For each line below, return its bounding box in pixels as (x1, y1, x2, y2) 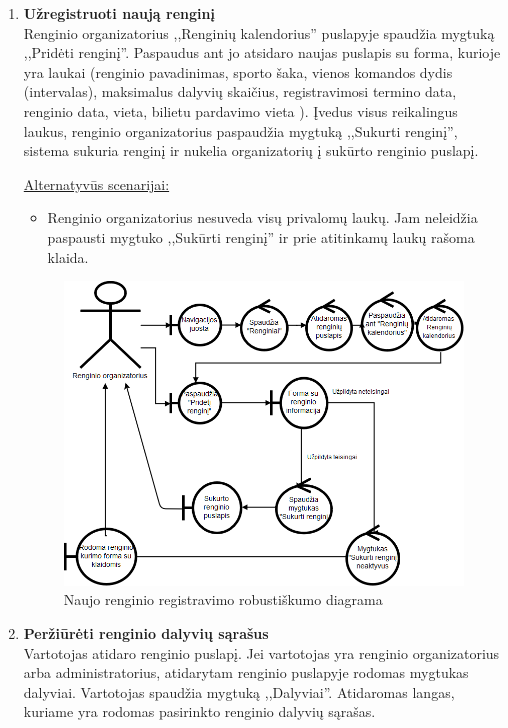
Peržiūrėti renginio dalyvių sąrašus (23, 622, 269, 643)
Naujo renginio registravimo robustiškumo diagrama (63, 589, 383, 610)
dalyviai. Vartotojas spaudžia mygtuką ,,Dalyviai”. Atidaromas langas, (23, 681, 455, 702)
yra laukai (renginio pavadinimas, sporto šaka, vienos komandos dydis (23, 61, 453, 82)
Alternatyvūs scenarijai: (23, 173, 170, 194)
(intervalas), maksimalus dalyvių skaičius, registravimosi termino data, (23, 81, 457, 102)
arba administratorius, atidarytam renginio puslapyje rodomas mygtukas (23, 662, 469, 683)
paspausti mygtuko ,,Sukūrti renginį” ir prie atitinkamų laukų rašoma (47, 226, 475, 247)
